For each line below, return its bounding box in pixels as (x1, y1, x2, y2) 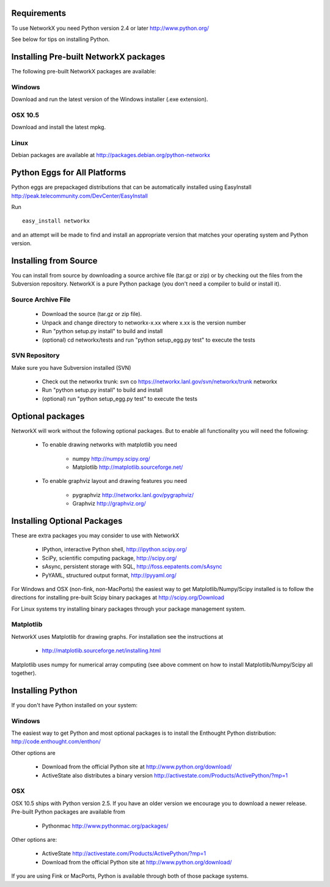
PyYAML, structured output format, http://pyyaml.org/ (42, 572, 177, 579)
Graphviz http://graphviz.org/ (72, 500, 146, 507)
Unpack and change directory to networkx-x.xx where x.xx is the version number (42, 318, 246, 326)
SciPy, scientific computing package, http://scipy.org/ (42, 554, 177, 562)
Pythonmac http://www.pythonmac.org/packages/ (42, 822, 169, 830)
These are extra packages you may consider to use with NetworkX (11, 532, 180, 539)
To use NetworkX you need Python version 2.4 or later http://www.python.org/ (11, 24, 209, 32)
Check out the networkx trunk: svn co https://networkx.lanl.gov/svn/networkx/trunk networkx (42, 378, 277, 385)
